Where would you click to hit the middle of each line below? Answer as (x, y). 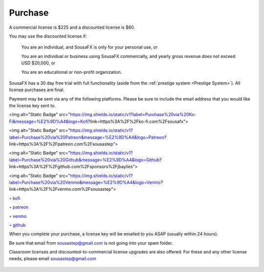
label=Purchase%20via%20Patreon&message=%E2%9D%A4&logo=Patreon (87, 137)
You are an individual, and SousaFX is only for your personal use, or (89, 47)
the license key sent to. (32, 106)
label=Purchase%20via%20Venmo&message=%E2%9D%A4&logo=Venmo (85, 182)
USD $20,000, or (38, 63)
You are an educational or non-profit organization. (72, 72)
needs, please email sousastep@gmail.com (53, 259)
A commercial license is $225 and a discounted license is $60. (72, 27)
